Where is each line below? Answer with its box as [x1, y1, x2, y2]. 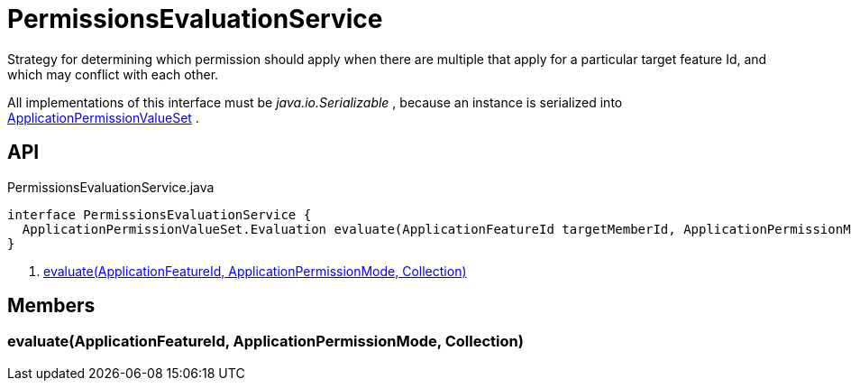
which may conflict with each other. [7, 66, 219, 82]
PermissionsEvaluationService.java [7, 179, 215, 195]
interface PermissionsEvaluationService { [7, 207, 312, 222]
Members [7, 294, 96, 318]
